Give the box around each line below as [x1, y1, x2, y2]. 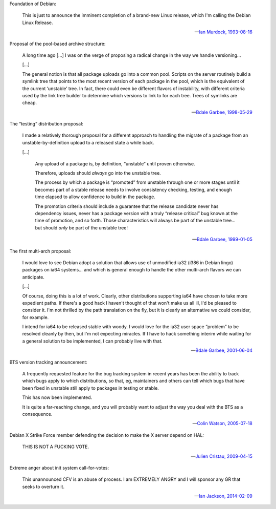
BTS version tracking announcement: [9, 359, 88, 365]
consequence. [22, 411, 53, 417]
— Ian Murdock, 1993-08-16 [194, 29, 252, 35]
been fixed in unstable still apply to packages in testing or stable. [22, 385, 159, 391]
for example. [22, 314, 49, 320]
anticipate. [22, 274, 44, 280]
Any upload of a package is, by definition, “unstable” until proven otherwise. [35, 160, 195, 166]
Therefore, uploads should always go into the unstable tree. [35, 170, 161, 176]
